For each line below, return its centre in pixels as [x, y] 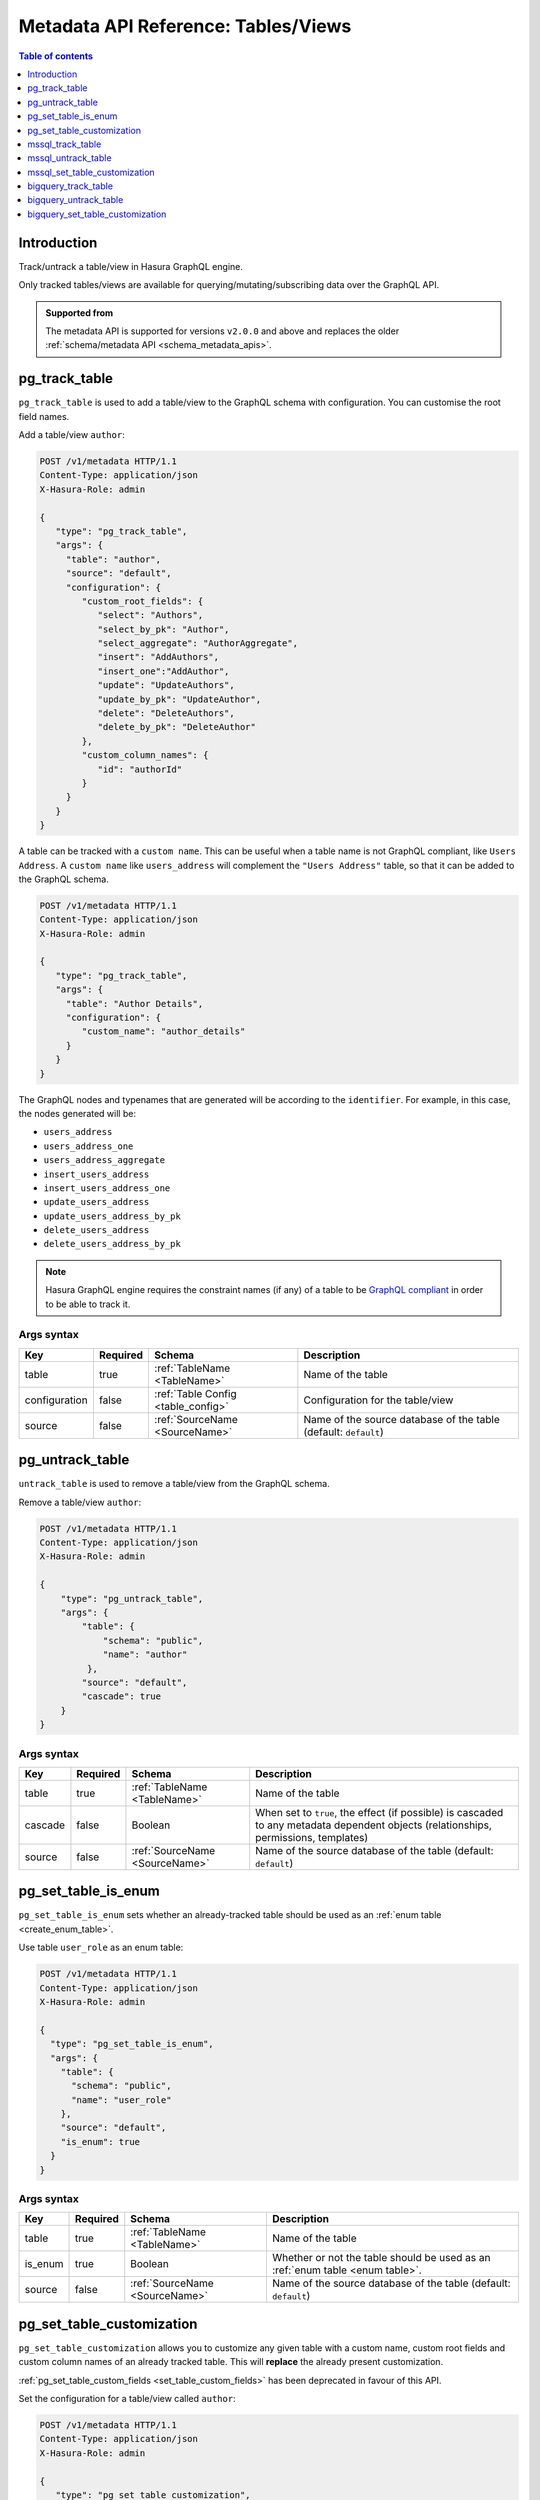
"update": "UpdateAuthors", [166, 685]
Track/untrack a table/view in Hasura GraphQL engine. [131, 266]
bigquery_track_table [70, 186]
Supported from [79, 312]
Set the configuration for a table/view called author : [127, 2399]
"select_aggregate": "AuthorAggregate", [198, 643]
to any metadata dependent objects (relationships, [373, 1825]
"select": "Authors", [150, 615]
